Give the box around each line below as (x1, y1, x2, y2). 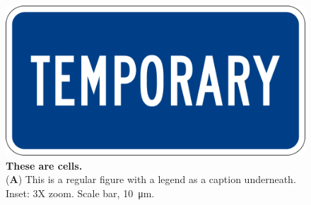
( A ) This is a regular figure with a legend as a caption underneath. (6, 172, 296, 187)
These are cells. (6, 158, 83, 172)
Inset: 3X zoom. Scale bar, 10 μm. (6, 185, 155, 200)
